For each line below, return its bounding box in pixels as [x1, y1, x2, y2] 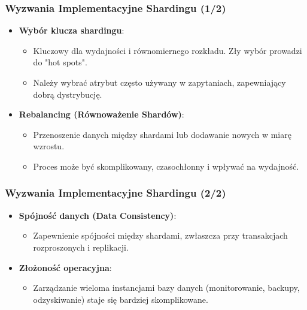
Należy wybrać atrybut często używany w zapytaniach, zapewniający [33, 76, 286, 88]
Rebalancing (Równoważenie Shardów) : [19, 108, 184, 121]
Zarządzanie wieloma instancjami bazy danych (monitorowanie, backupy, [33, 281, 300, 294]
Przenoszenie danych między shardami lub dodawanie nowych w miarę [33, 128, 291, 140]
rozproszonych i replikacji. [33, 240, 129, 253]
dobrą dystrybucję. [33, 88, 102, 100]
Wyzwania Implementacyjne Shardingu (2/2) [5, 185, 226, 200]
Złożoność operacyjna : [19, 261, 112, 273]
